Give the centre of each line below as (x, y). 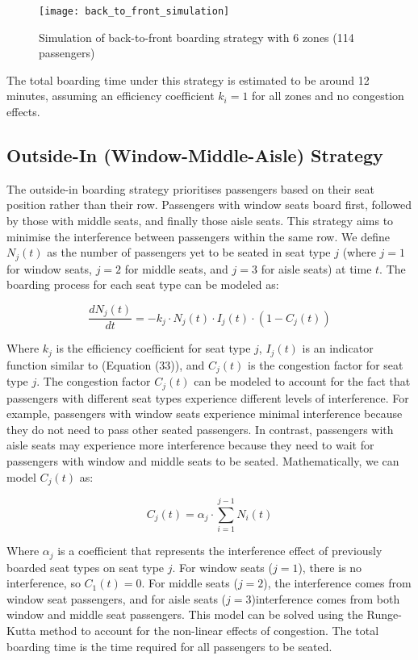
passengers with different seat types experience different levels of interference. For (208, 397)
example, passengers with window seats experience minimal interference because (205, 414)
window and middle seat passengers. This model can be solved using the (185, 614)
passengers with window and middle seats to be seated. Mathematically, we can (203, 461)
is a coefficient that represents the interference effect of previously (220, 551)
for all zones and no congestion (328, 96)
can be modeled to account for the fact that (302, 381)
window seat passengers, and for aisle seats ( (117, 598)
